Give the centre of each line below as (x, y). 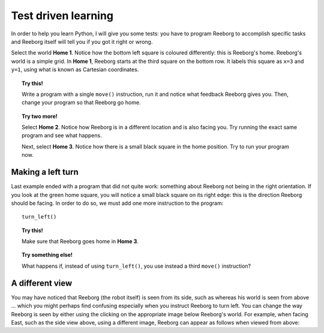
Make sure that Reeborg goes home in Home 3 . (80, 241)
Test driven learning (62, 16)
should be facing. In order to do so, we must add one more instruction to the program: (117, 203)
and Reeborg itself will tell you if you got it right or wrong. (82, 41)
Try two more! (40, 116)
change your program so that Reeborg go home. (81, 102)
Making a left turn (45, 172)
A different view (42, 283)
